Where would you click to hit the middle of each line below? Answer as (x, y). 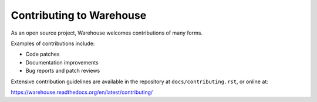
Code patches (43, 54)
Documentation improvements (62, 62)
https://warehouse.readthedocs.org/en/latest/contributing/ (82, 92)
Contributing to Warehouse (79, 15)
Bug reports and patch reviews (63, 71)
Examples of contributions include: (53, 43)
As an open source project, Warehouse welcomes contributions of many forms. (107, 33)
